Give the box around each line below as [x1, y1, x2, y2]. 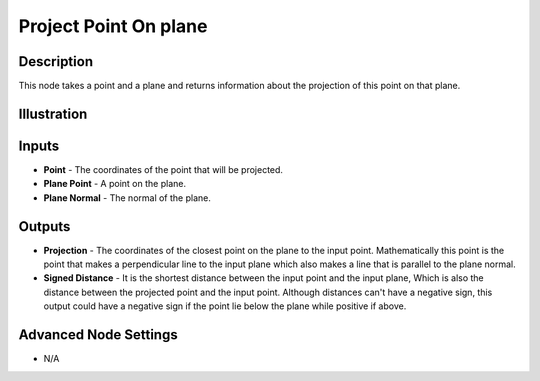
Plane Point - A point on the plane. [43, 178, 187, 190]
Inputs [18, 137, 60, 154]
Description [18, 53, 94, 70]
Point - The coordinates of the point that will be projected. [43, 163, 284, 175]
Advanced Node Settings [18, 326, 179, 344]
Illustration [18, 105, 88, 122]
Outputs [18, 218, 71, 235]
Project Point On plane [18, 15, 208, 37]
